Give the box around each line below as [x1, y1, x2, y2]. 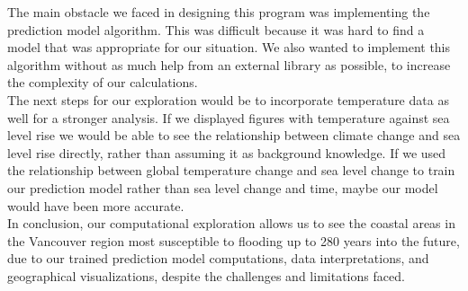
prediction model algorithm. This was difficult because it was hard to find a [7, 20, 425, 39]
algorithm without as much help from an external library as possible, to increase [7, 55, 451, 74]
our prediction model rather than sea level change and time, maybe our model [7, 178, 438, 197]
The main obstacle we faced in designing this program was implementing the [7, 3, 430, 21]
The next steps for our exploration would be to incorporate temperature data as [7, 90, 449, 109]
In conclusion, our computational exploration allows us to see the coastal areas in [7, 214, 455, 233]
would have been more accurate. [7, 196, 184, 215]
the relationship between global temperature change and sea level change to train [7, 161, 455, 180]
